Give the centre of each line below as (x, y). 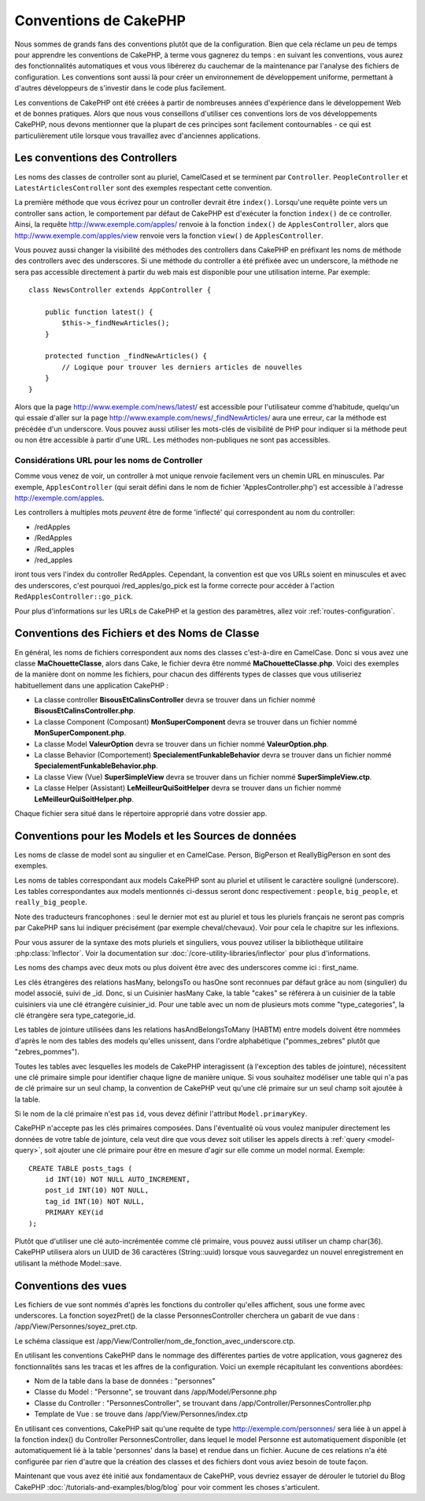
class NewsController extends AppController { (120, 290)
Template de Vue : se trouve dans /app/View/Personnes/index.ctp (141, 1414)
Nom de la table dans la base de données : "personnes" (125, 1381)
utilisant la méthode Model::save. (68, 1263)
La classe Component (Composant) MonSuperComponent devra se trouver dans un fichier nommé (196, 721)
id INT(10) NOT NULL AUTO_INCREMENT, (117, 1180)
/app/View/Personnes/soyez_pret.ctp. (76, 1326)
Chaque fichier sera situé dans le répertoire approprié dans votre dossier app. (141, 813)
